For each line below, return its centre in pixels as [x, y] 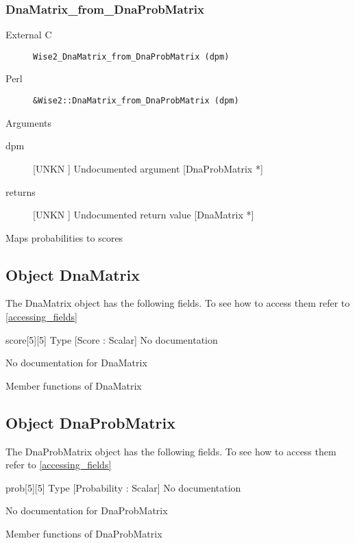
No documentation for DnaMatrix [76, 363]
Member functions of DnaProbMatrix [84, 534]
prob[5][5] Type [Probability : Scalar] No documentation [123, 487]
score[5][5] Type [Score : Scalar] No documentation [112, 339]
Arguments [29, 122]
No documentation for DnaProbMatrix [87, 510]
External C [29, 35]
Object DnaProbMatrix [90, 422]
